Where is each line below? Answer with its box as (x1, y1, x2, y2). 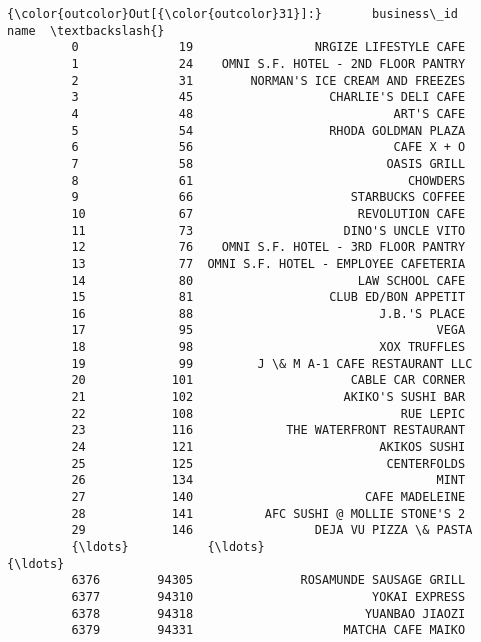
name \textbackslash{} (7, 23, 165, 38)
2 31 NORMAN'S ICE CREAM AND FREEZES (71, 73, 466, 88)
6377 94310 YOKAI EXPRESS (71, 589, 466, 604)
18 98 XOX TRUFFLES (71, 340, 466, 355)
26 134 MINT (71, 473, 466, 488)
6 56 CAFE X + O (71, 140, 466, 155)
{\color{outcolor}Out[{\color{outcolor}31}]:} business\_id (7, 7, 459, 21)
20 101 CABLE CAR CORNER (71, 373, 466, 388)
